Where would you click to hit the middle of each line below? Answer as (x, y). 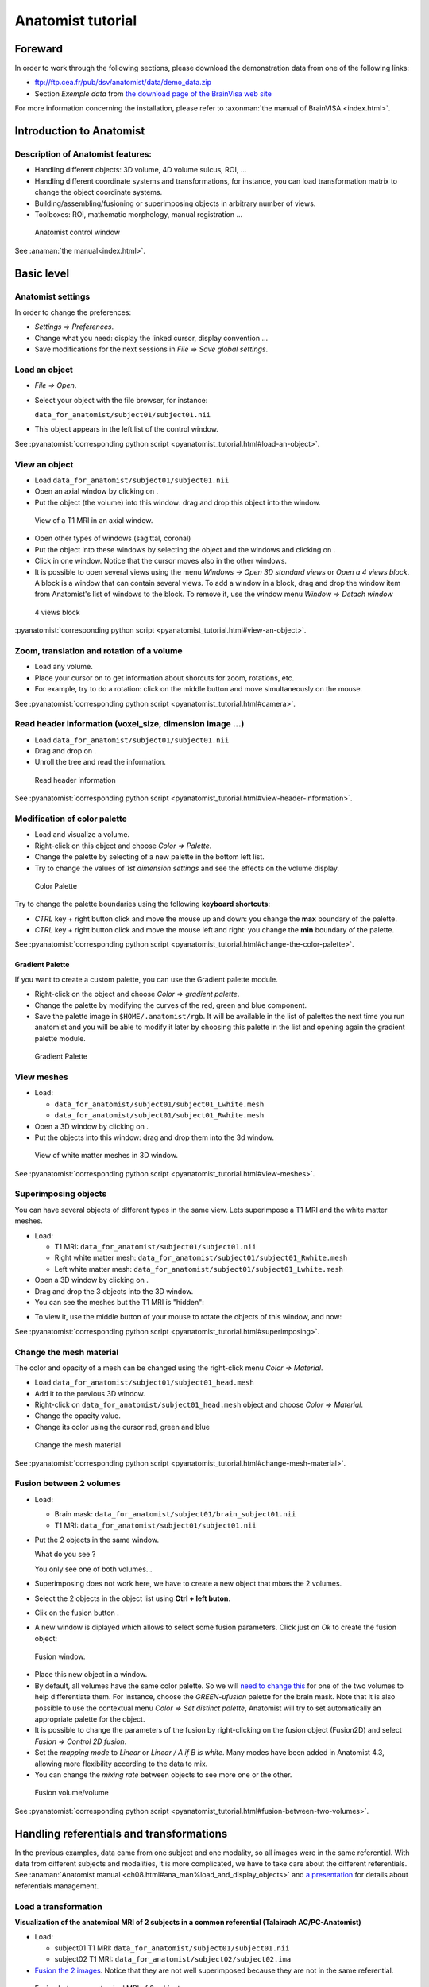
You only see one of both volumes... (93, 1569)
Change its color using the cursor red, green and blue (122, 1427)
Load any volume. (64, 667)
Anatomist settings (52, 296)
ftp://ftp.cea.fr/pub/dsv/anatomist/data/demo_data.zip (123, 83)
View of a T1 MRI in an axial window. (94, 521)
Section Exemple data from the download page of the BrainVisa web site (153, 93)
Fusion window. (60, 1656)
